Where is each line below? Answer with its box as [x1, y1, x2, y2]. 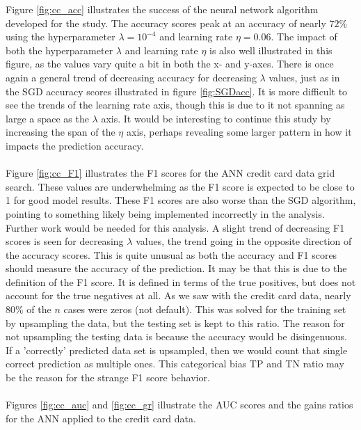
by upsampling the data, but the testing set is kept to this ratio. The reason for [6, 315, 345, 330]
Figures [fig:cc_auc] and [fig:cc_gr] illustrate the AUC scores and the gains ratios [6, 397, 353, 412]
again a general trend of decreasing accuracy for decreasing [6, 70, 257, 84]
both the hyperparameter [6, 42, 113, 57]
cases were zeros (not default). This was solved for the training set [63, 302, 346, 317]
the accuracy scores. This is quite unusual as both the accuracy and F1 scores [6, 247, 337, 262]
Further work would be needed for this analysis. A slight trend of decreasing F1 [6, 220, 345, 234]
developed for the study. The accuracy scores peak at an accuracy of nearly [6, 15, 326, 30]
